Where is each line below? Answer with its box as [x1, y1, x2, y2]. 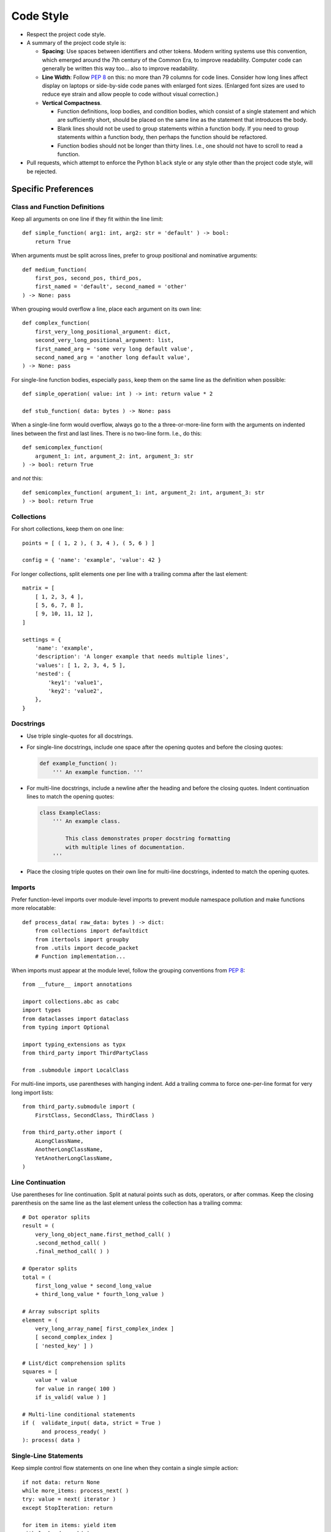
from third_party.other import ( [22, 1129, 123, 1136]
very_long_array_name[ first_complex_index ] [34, 1325, 175, 1332]
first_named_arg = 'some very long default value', [34, 345, 194, 352]
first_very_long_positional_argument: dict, [34, 328, 171, 335]
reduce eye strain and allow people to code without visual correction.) [42, 91, 219, 98]
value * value [34, 1376, 78, 1384]
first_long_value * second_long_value [34, 1283, 152, 1289]
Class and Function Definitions [11, 202, 105, 211]
